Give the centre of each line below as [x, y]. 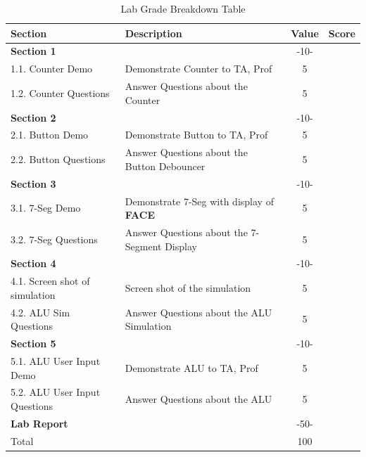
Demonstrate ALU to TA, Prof [191, 367]
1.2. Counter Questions [60, 92]
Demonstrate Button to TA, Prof [196, 135]
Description [153, 33]
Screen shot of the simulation [188, 288]
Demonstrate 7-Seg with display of [199, 201]
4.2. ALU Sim [40, 312]
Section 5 [33, 343]
